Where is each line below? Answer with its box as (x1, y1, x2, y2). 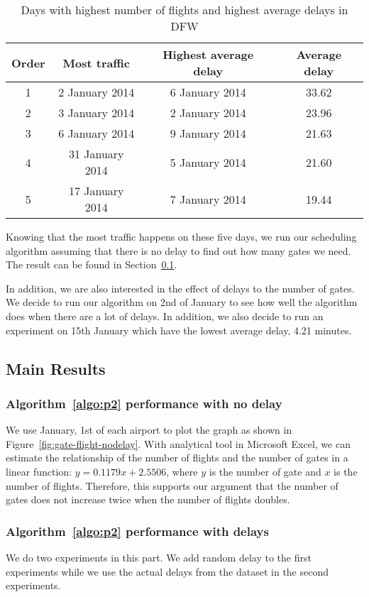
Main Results (6, 357, 106, 379)
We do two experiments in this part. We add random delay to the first (6, 549, 312, 564)
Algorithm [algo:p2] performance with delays (6, 522, 269, 540)
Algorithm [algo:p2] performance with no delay (6, 394, 282, 412)
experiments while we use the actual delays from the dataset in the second (6, 564, 329, 579)
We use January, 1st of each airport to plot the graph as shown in (6, 422, 292, 437)
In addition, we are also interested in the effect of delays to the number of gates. (6, 280, 355, 295)
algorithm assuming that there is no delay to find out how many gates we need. (6, 243, 351, 258)
